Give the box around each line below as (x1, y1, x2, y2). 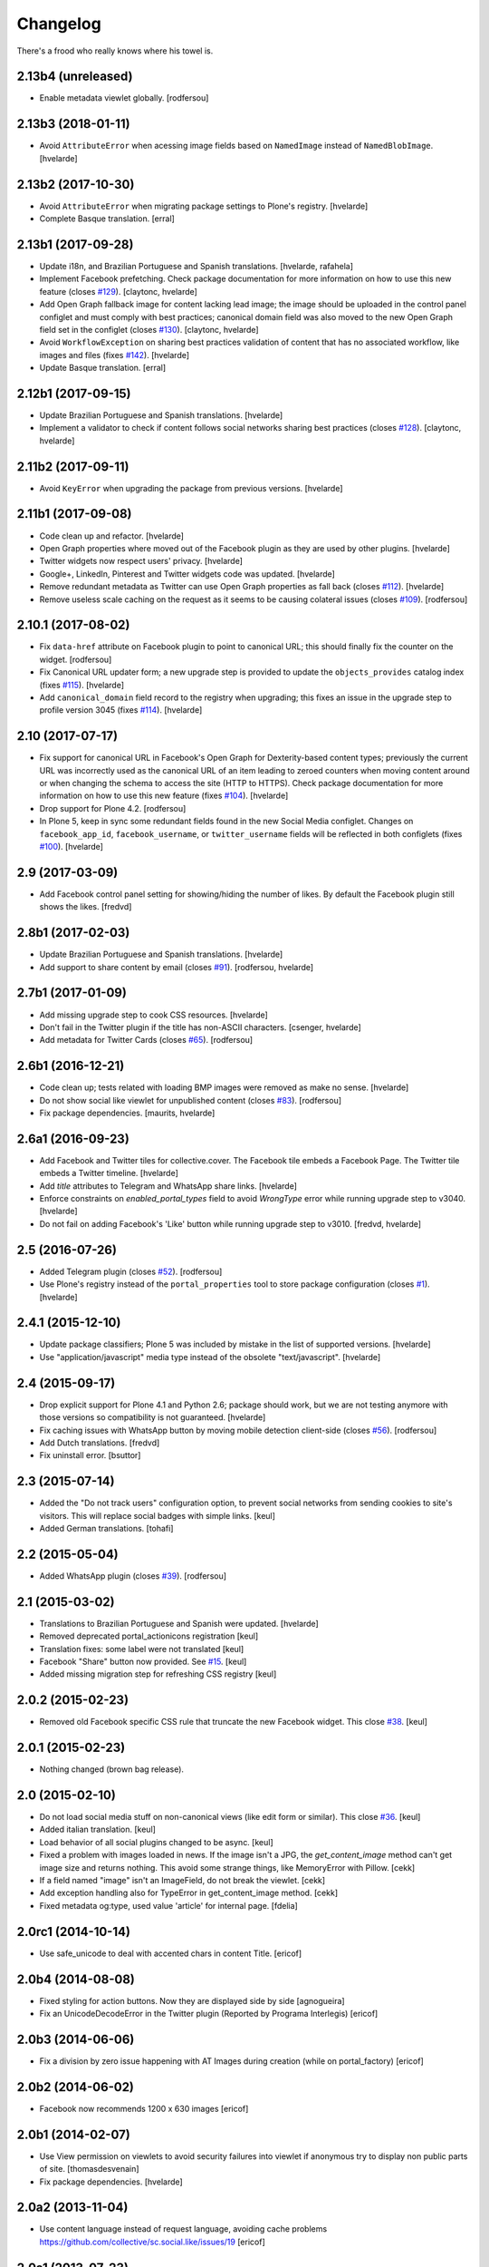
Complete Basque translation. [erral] (39, 213, 176, 224)
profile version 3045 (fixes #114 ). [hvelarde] (39, 705, 203, 715)
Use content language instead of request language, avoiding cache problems (39, 2223, 328, 2234)
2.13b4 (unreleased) (16, 69, 133, 84)
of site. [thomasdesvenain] (39, 2164, 139, 2175)
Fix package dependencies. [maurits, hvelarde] (39, 1107, 216, 1118)
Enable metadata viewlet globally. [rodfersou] (39, 92, 209, 103)
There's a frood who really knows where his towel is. (16, 45, 214, 56)
